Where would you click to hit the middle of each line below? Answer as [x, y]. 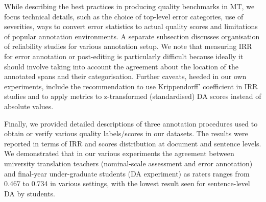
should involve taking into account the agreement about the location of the [122, 66]
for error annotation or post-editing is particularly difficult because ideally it [124, 56]
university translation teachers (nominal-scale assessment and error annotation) [128, 163]
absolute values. [29, 106]
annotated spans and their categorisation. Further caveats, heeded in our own [125, 76]
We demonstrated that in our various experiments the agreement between [119, 153]
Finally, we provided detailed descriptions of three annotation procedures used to [131, 123]
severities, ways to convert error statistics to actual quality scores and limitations [131, 26]
